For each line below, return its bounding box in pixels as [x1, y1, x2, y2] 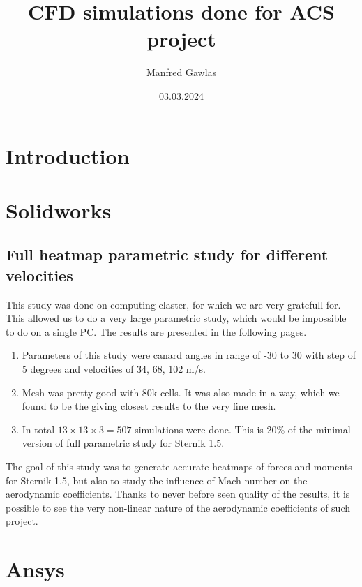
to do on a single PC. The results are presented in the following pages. [6, 324, 307, 339]
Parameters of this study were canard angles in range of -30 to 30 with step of [22, 348, 356, 362]
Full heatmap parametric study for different [6, 244, 329, 265]
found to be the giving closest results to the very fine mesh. [22, 399, 276, 413]
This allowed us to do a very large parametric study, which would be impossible [6, 311, 347, 325]
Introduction [6, 141, 130, 170]
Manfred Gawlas [146, 65, 217, 80]
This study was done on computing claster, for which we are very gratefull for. [6, 297, 341, 311]
